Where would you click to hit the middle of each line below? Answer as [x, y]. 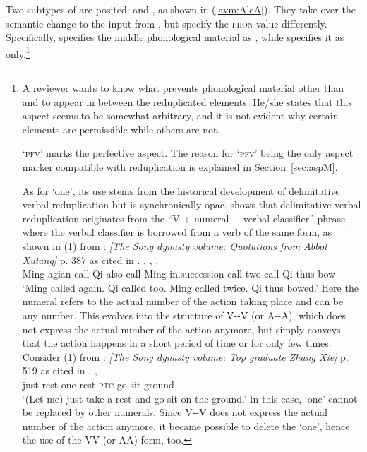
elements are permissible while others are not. [121, 129]
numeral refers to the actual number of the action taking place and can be [183, 301]
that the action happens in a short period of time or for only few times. [177, 343]
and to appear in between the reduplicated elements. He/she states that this [187, 101]
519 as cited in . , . [63, 370]
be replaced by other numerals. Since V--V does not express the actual [175, 412]
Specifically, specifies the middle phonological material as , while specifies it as [175, 37]
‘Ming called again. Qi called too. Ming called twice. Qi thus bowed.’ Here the [190, 287]
